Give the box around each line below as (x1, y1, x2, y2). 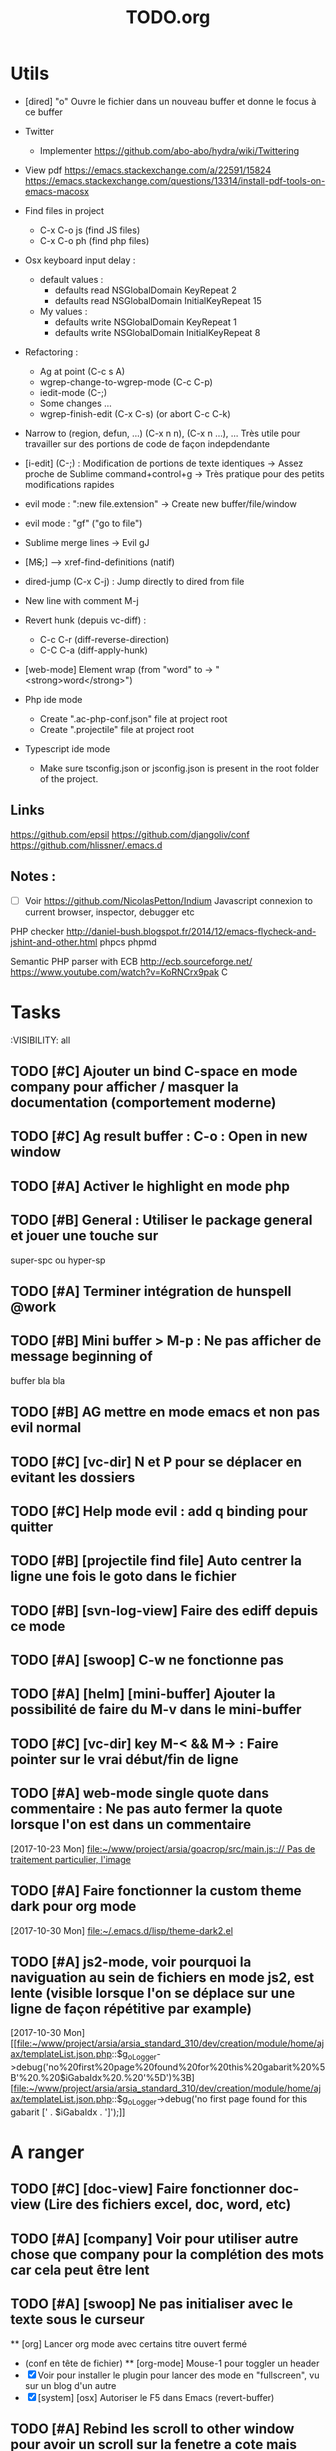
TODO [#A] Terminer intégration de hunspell (10, 1282, 292, 1300)
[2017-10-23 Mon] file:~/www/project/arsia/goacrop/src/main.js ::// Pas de (10, 1842, 316, 1855)
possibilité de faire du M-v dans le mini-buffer (10, 1701, 302, 1718)
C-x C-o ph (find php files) (39, 234, 150, 246)
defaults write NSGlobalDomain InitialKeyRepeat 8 (54, 326, 261, 338)
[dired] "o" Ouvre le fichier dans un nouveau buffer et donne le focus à (24, 95, 317, 107)
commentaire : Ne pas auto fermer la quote (10, 1801, 283, 1818)
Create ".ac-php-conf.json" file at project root (39, 712, 228, 725)
